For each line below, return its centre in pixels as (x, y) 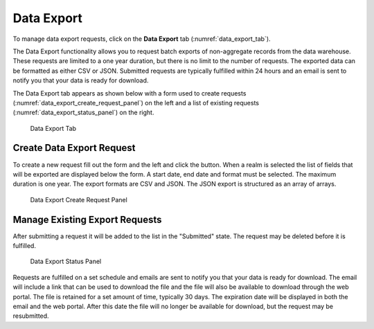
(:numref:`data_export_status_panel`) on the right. (83, 113)
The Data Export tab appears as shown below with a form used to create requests (130, 93)
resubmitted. (31, 316)
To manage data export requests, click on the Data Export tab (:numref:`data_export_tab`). (142, 39)
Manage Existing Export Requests (87, 219)
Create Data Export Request (74, 148)
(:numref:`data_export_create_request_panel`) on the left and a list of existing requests (136, 103)
